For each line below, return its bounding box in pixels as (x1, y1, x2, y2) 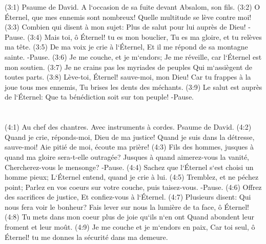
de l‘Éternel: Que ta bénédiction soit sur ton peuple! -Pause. (5, 91, 194, 102)
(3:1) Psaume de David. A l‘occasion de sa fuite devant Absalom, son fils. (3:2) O (5, 2, 260, 12)
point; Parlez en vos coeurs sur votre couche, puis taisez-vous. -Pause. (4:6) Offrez (5, 181, 262, 192)
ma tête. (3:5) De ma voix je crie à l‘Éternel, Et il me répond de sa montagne (5, 41, 248, 52)
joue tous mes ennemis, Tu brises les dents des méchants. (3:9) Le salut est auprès (5, 81, 262, 92)
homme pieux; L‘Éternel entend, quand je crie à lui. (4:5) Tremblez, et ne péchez (5, 172, 259, 182)
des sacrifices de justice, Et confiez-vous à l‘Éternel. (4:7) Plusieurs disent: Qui (5, 191, 251, 202)
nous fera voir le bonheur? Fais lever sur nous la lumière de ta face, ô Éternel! (5, 201, 249, 212)
